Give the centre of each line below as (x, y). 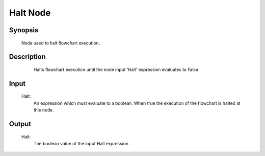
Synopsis (24, 30)
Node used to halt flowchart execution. (61, 43)
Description (27, 57)
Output (20, 124)
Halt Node (30, 13)
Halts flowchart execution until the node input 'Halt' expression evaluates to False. (117, 69)
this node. (44, 110)
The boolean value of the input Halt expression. (81, 143)
